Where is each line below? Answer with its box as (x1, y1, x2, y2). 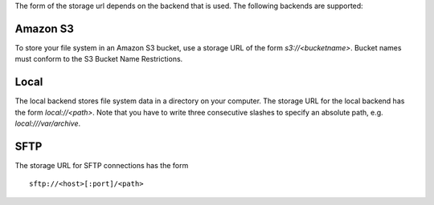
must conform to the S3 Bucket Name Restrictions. (14, 54, 183, 64)
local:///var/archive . (14, 119, 81, 128)
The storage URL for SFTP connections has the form (14, 160, 189, 170)
